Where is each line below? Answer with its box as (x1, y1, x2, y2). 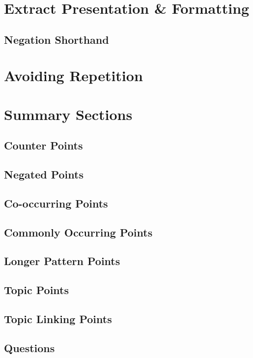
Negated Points (4, 167, 84, 182)
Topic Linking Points (4, 311, 112, 326)
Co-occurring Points (4, 195, 108, 210)
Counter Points (4, 138, 83, 153)
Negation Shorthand (4, 31, 109, 47)
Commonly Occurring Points (4, 224, 153, 239)
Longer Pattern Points (4, 253, 120, 268)
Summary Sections (4, 104, 133, 124)
